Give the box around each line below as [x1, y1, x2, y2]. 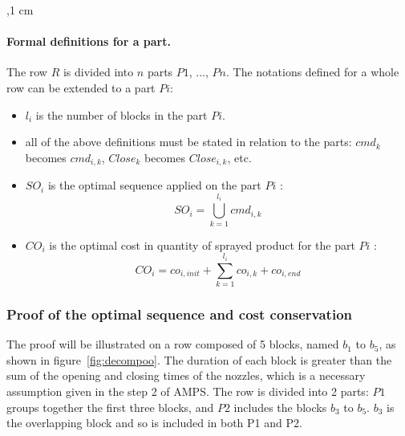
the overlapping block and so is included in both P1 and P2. [6, 414, 302, 431]
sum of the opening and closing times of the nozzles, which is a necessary [6, 367, 366, 384]
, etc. [227, 149, 252, 165]
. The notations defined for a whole [225, 63, 399, 80]
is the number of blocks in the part [35, 106, 208, 123]
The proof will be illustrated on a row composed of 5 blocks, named [6, 336, 339, 352]
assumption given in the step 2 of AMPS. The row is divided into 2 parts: [6, 382, 369, 399]
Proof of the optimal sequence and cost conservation [6, 304, 353, 324]
